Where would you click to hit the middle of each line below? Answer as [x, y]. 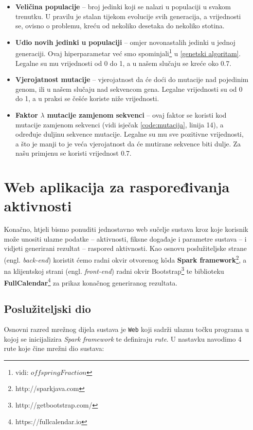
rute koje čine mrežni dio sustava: [54, 348]
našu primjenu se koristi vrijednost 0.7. [73, 153]
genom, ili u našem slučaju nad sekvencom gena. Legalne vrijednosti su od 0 [129, 89]
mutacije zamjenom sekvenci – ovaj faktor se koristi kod [137, 115]
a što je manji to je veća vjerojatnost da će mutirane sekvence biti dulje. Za [128, 143]
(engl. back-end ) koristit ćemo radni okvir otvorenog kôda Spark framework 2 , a [125, 259]
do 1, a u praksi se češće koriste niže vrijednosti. [87, 98]
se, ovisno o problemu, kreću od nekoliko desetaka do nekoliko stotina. [120, 26]
